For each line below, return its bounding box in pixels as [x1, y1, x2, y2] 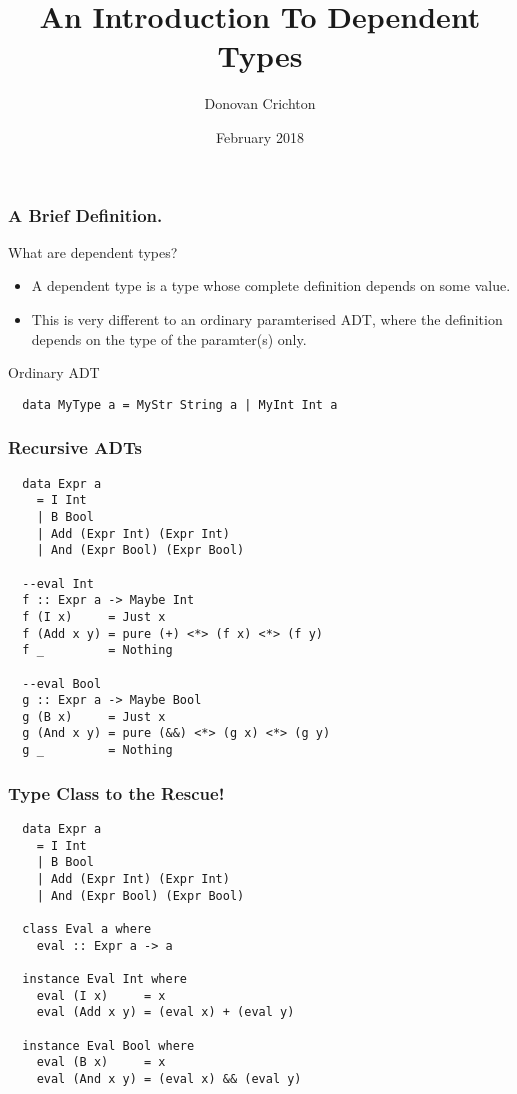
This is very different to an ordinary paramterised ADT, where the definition [31, 308, 503, 329]
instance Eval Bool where [22, 1038, 195, 1053]
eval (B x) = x [36, 1055, 166, 1070]
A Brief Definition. [8, 202, 163, 227]
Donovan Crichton [204, 93, 316, 114]
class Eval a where [22, 921, 152, 936]
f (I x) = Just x [22, 609, 166, 624]
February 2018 [216, 126, 304, 147]
